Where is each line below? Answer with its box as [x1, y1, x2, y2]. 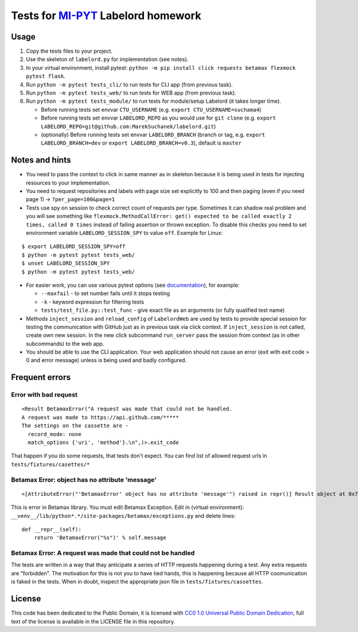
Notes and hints [11, 155, 72, 165]
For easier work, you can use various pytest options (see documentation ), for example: [26, 281, 240, 289]
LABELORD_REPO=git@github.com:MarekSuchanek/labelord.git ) [41, 122, 216, 130]
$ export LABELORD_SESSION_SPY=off [21, 243, 126, 250]
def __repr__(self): [21, 526, 82, 533]
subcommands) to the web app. [26, 340, 104, 347]
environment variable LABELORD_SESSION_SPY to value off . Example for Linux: [26, 229, 223, 236]
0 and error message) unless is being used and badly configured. [26, 357, 187, 364]
